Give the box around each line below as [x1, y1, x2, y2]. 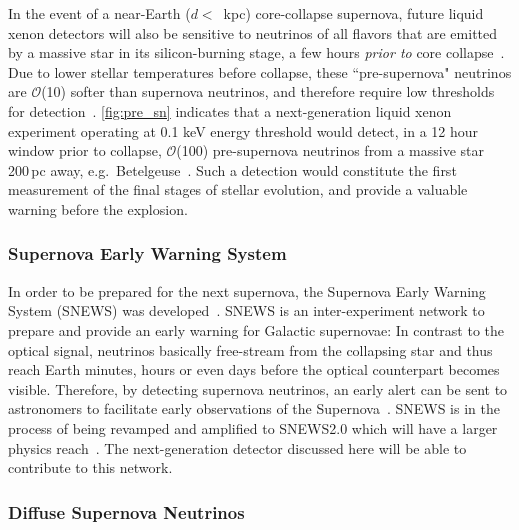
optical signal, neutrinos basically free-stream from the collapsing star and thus [8, 339, 493, 360]
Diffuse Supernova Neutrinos [8, 499, 245, 524]
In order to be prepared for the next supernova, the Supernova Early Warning [8, 280, 486, 301]
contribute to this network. [8, 457, 173, 478]
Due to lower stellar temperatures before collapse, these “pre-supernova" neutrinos [8, 61, 512, 82]
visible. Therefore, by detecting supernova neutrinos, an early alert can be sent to [8, 378, 508, 399]
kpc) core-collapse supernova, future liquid [223, 3, 484, 23]
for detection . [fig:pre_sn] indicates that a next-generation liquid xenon [8, 100, 452, 121]
